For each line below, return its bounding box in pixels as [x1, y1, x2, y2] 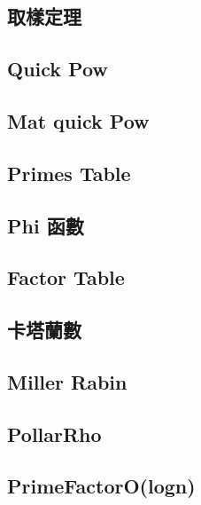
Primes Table [7, 159, 131, 186]
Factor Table [7, 264, 125, 291]
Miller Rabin [7, 367, 128, 395]
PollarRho [7, 420, 102, 447]
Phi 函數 [7, 211, 84, 239]
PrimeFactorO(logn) [7, 472, 196, 500]
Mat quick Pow [7, 107, 150, 134]
